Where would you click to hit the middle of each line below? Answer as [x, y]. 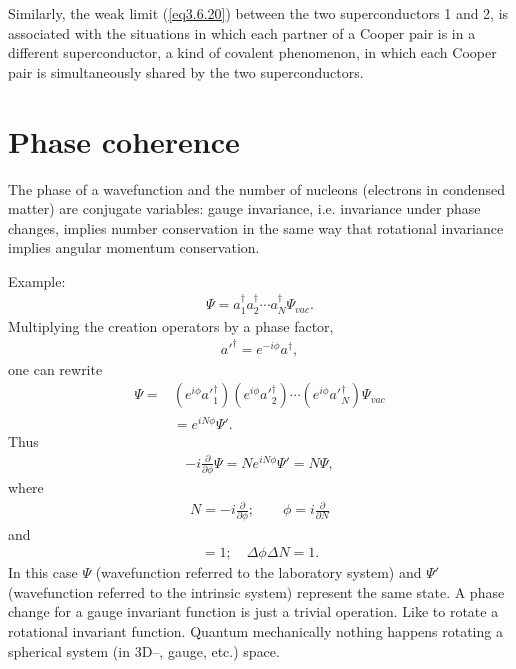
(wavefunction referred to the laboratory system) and [258, 572]
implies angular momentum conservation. [134, 247]
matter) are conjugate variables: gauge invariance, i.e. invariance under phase [244, 208]
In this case [43, 572]
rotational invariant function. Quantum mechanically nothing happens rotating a [255, 630]
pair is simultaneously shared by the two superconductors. [186, 71]
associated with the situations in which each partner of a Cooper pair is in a [242, 32]
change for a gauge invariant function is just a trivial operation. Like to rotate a [253, 611]
